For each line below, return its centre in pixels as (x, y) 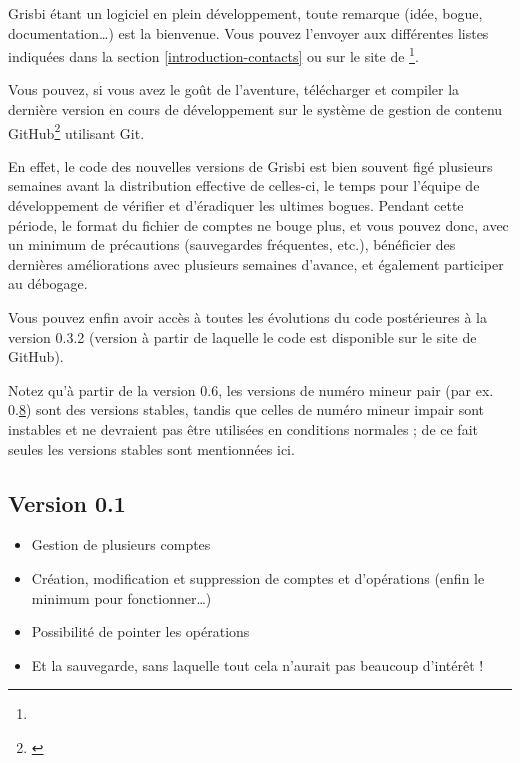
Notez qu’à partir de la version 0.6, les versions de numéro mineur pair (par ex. (251, 389)
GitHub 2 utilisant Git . (76, 131)
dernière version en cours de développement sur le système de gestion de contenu (255, 109)
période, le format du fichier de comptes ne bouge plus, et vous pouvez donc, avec (258, 224)
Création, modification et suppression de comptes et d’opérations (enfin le (258, 577)
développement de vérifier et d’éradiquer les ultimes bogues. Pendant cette (236, 205)
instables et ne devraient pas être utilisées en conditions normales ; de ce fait (243, 429)
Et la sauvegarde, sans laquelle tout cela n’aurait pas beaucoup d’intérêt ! (257, 664)
